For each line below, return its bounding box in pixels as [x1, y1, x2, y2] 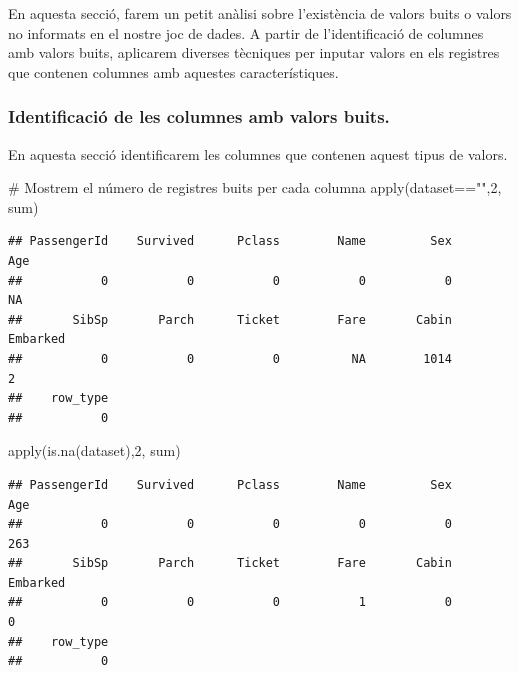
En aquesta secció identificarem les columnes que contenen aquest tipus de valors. [8, 143, 508, 164]
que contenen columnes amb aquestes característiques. [8, 61, 339, 82]
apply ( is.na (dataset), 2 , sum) [8, 440, 181, 461]
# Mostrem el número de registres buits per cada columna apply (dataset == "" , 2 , [8, 177, 502, 198]
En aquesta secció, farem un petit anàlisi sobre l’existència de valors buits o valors [8, 3, 512, 23]
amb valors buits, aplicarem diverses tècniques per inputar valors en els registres [8, 42, 500, 63]
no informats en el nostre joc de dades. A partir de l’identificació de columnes [8, 22, 484, 43]
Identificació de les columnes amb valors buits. [8, 104, 390, 129]
